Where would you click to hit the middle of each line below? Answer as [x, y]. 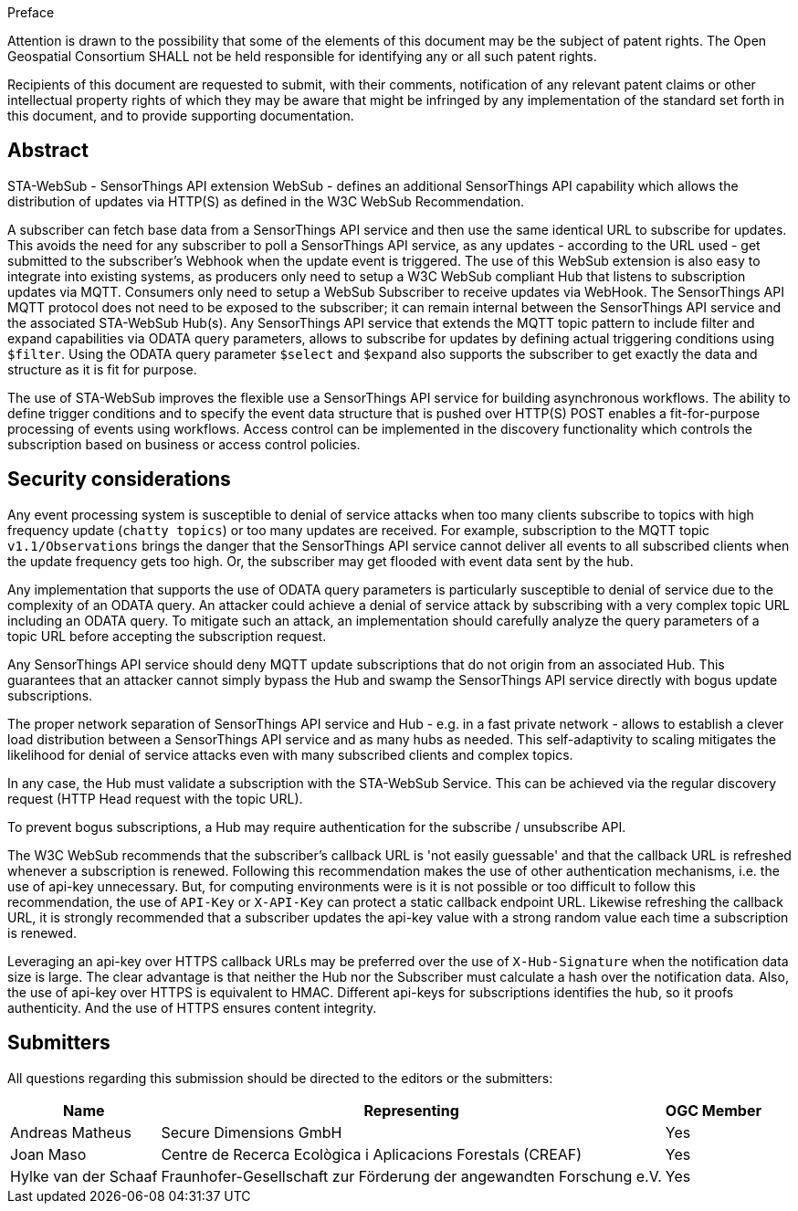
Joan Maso [48, 1154]
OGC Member [713, 1110]
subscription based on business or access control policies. [184, 444]
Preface [31, 12]
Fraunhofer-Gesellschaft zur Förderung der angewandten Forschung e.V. [411, 1176]
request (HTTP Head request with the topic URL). [155, 798]
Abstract [48, 151]
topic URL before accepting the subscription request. [167, 636]
